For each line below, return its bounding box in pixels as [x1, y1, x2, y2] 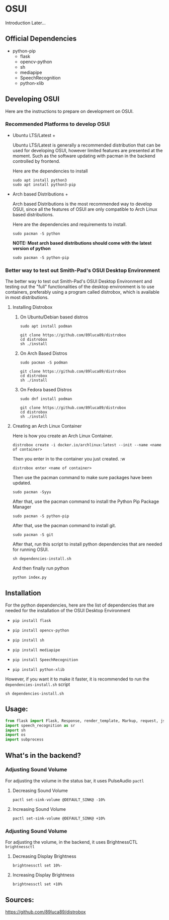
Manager [12, 504, 32, 510]
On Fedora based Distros [20, 387, 72, 393]
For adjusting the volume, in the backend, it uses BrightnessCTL [5, 839, 138, 845]
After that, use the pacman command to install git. [12, 523, 117, 529]
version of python [12, 245, 51, 251]
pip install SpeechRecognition [12, 657, 78, 662]
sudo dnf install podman [20, 396, 72, 402]
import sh [5, 727, 26, 733]
